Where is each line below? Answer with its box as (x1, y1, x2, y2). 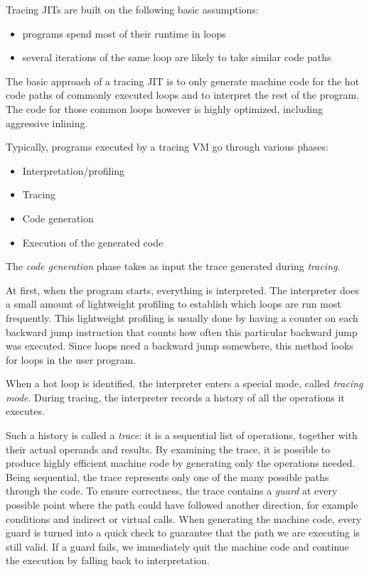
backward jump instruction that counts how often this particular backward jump (6, 324, 358, 339)
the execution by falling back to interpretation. (6, 553, 210, 568)
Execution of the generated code (22, 234, 164, 249)
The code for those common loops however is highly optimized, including (6, 101, 323, 116)
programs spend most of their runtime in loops (22, 26, 226, 41)
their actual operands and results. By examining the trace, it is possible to (6, 441, 331, 456)
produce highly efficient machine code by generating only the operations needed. (6, 455, 355, 470)
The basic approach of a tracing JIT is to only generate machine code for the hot (6, 73, 360, 88)
